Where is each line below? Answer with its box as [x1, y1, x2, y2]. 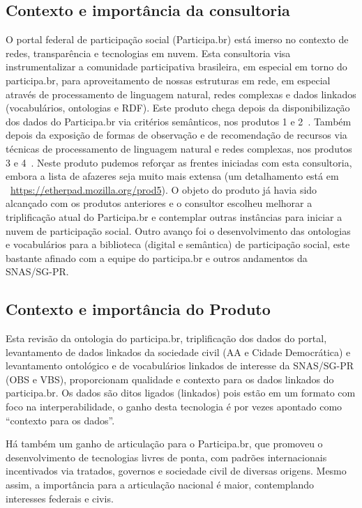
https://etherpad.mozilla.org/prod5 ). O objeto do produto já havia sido [10, 182, 317, 197]
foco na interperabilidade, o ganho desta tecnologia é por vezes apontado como [6, 399, 342, 414]
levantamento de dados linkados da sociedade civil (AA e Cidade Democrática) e [6, 344, 351, 359]
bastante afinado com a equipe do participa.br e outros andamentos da [6, 250, 308, 265]
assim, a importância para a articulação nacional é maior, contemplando [6, 477, 315, 492]
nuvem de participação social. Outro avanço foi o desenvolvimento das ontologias [6, 223, 351, 238]
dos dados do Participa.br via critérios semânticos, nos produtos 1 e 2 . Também [6, 114, 352, 128]
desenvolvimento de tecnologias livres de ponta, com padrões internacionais [6, 449, 327, 464]
